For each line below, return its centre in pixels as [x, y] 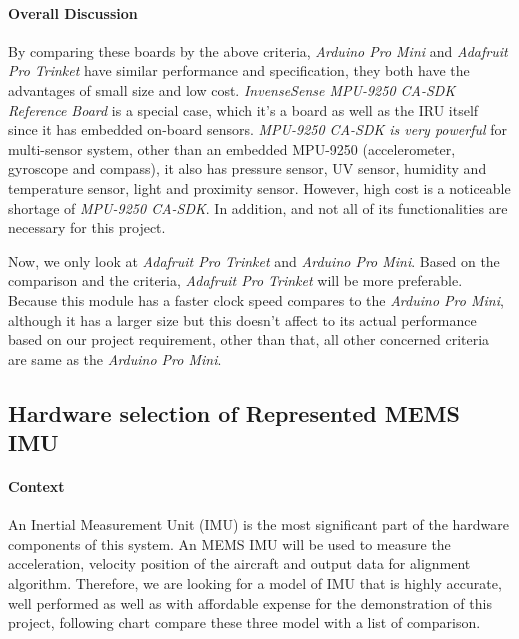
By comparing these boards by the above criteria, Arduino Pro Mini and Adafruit [258, 50]
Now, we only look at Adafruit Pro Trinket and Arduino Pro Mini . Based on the [254, 260]
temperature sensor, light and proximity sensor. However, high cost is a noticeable [259, 187]
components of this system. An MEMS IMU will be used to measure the [229, 543]
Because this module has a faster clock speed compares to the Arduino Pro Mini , [256, 299]
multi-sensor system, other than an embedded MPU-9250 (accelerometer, [232, 148]
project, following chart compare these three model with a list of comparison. [244, 622]
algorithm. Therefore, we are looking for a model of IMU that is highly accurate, [255, 583]
